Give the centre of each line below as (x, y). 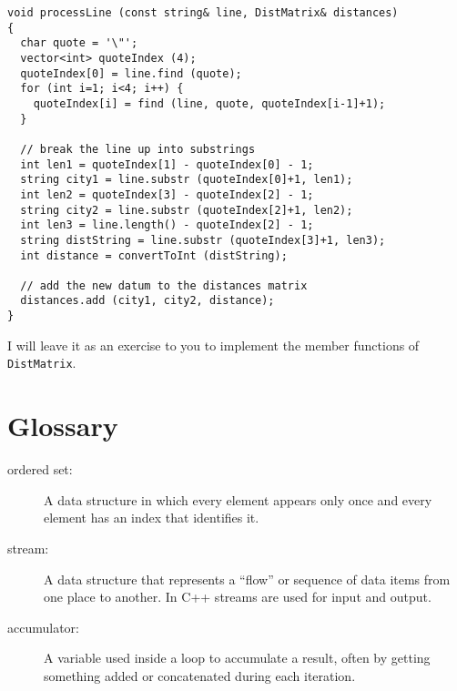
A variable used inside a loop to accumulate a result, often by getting (237, 658)
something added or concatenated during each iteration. (200, 675)
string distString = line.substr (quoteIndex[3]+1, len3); (203, 240)
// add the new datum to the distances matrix (164, 285)
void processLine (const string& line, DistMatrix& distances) (203, 13)
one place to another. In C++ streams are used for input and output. (238, 597)
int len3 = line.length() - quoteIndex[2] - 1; (167, 225)
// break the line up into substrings (138, 149)
